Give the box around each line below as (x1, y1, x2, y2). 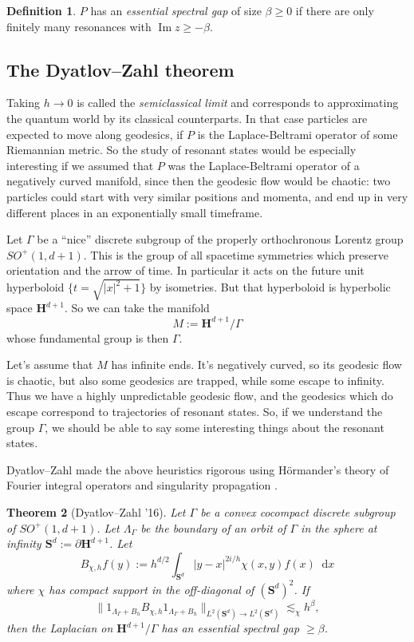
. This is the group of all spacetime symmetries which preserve (83, 246, 388, 263)
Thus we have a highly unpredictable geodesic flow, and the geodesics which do (6, 387, 393, 404)
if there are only (295, 2, 374, 18)
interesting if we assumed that (6, 157, 154, 173)
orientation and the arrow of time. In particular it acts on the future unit (6, 262, 365, 279)
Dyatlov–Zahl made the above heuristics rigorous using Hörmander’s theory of (6, 461, 389, 478)
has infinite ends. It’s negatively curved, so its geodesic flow (111, 356, 402, 373)
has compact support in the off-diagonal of (49, 581, 254, 597)
